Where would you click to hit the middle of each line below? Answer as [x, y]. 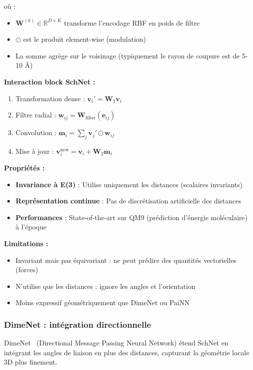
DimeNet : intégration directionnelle [78, 324]
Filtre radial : [36, 115]
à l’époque [31, 227]
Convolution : [36, 132]
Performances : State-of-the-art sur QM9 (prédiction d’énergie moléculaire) [131, 217]
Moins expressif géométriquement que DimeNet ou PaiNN [102, 302]
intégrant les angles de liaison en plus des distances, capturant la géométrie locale [127, 352]
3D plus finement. [31, 362]
